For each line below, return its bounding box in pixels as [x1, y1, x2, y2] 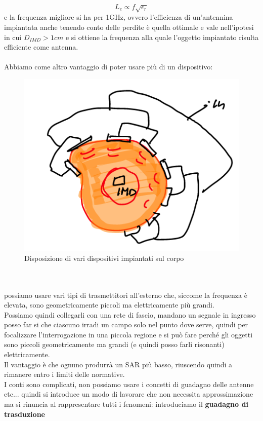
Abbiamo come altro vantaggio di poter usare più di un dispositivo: [4, 61, 213, 72]
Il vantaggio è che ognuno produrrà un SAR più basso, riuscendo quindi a [4, 359, 232, 369]
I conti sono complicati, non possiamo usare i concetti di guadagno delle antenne [4, 378, 254, 389]
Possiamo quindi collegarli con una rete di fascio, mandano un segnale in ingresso [4, 309, 256, 320]
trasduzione [4, 408, 45, 419]
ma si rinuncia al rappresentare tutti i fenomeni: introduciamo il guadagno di [4, 399, 248, 409]
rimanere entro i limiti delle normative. [4, 369, 125, 379]
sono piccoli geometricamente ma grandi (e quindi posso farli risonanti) [4, 339, 225, 350]
